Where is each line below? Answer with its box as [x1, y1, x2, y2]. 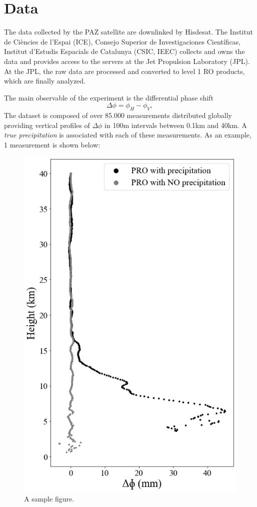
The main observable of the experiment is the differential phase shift [4, 92, 213, 102]
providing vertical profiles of [4, 119, 90, 130]
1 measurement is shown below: [4, 139, 100, 149]
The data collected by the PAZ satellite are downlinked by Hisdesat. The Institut [4, 26, 253, 37]
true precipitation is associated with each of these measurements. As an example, [4, 129, 251, 140]
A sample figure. [24, 493, 74, 504]
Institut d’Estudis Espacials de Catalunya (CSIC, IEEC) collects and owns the [4, 46, 245, 56]
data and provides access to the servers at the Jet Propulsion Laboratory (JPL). [4, 55, 250, 66]
